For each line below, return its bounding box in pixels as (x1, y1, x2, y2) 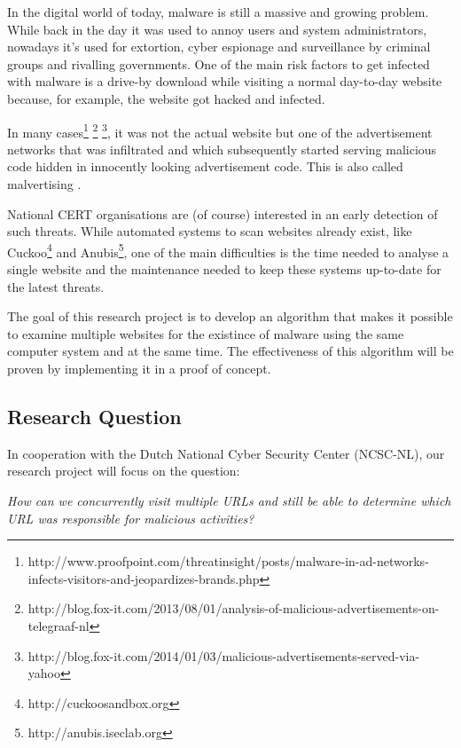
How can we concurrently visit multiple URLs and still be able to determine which (7, 491, 451, 509)
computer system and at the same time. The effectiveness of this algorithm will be (7, 342, 454, 360)
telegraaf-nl (27, 616, 90, 634)
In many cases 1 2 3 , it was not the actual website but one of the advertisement (7, 120, 433, 141)
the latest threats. (7, 277, 105, 295)
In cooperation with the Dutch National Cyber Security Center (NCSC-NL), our (7, 444, 445, 462)
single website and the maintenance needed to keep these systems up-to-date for (7, 260, 441, 279)
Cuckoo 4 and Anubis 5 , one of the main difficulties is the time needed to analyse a (7, 240, 449, 261)
